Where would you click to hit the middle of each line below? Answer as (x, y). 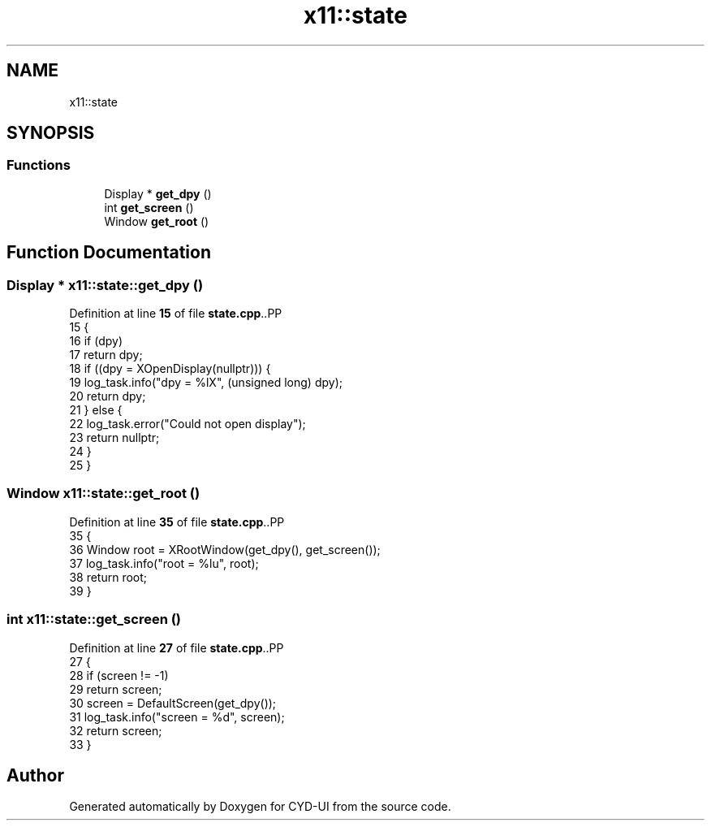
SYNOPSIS (51, 133)
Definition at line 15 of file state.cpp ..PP (176, 314)
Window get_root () (157, 221)
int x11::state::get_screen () (94, 619)
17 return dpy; (106, 355)
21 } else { (96, 410)
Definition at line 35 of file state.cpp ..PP (177, 522)
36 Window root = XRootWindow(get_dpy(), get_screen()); (225, 549)
